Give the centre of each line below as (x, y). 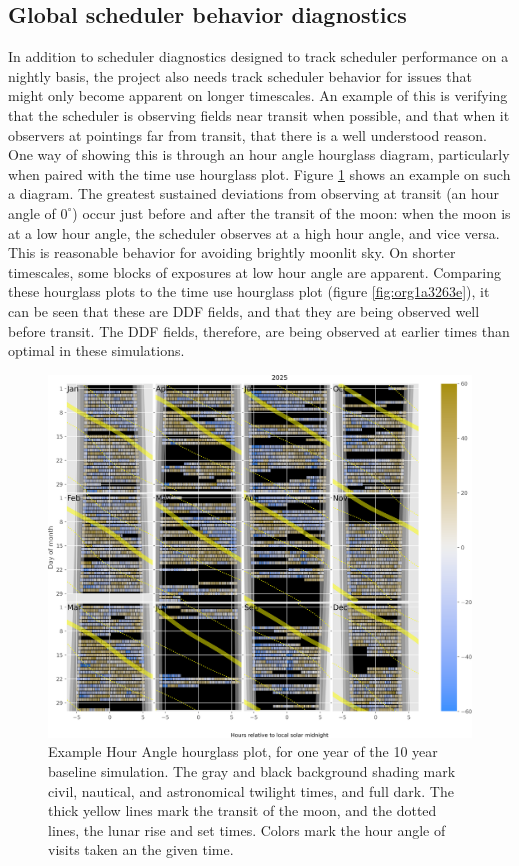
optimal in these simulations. (96, 350)
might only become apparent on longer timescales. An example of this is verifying (258, 95)
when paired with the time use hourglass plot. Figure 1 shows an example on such (259, 173)
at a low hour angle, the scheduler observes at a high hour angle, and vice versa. (254, 232)
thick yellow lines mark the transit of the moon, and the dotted (242, 810)
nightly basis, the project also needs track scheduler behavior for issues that (240, 75)
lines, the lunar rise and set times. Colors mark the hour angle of (247, 829)
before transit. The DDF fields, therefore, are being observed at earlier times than (259, 330)
